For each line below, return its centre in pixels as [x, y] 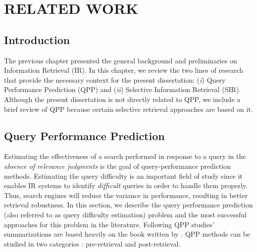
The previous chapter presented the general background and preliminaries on [121, 60]
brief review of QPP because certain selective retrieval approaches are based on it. [128, 109]
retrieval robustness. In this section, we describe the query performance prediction [128, 205]
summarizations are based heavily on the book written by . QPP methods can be [127, 234]
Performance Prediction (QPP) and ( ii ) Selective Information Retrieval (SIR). [123, 89]
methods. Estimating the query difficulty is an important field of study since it [123, 176]
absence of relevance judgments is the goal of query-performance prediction [118, 166]
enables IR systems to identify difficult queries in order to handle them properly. [126, 185]
